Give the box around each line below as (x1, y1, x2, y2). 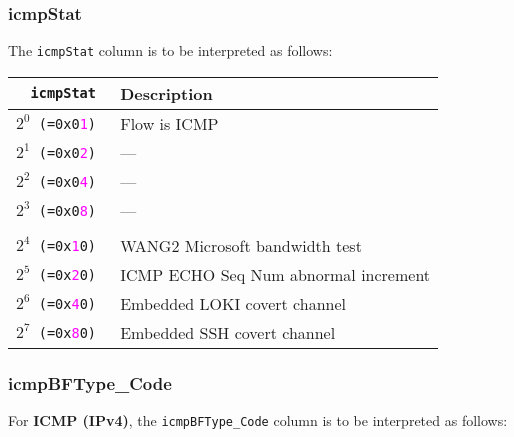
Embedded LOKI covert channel (120, 291, 347, 315)
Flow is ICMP (120, 111, 219, 135)
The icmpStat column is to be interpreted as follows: (8, 40, 333, 61)
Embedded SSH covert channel (120, 320, 336, 344)
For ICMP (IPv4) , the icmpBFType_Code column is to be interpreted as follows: (8, 410, 508, 431)
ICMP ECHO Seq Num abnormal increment (120, 262, 431, 286)
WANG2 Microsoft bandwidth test (120, 233, 362, 257)
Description (120, 81, 213, 105)
